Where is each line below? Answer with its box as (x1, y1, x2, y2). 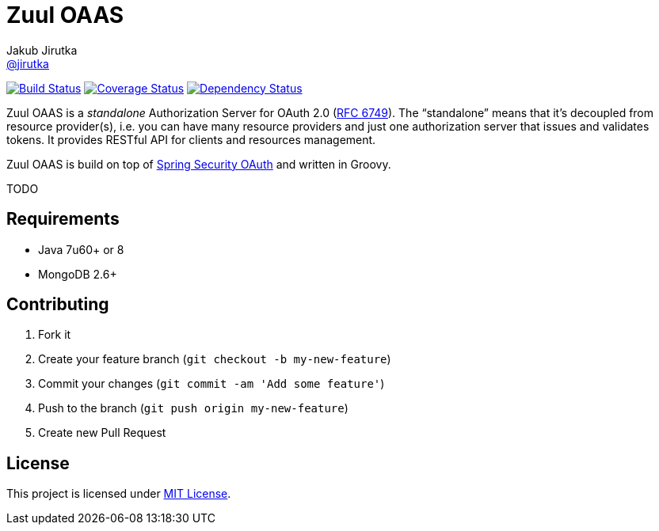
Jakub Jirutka (6, 43, 78, 57)
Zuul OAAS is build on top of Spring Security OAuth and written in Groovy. (6, 157, 391, 171)
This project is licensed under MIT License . (6, 487, 231, 501)
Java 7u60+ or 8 (38, 242, 124, 256)
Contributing (6, 294, 109, 315)
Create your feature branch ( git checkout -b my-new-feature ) (38, 352, 391, 366)
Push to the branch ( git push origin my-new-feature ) (38, 401, 349, 415)
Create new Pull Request (38, 426, 166, 440)
